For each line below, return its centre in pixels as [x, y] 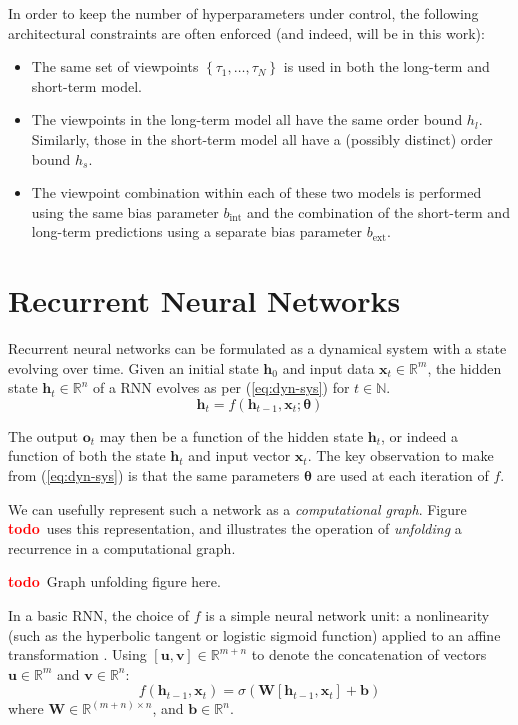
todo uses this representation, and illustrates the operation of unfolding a [235, 528]
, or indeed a [420, 435]
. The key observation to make [400, 455]
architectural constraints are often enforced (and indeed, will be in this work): [246, 32]
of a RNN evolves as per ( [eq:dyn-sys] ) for [221, 387]
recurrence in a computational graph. [122, 547]
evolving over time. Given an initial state [133, 367]
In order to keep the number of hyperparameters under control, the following [243, 13]
